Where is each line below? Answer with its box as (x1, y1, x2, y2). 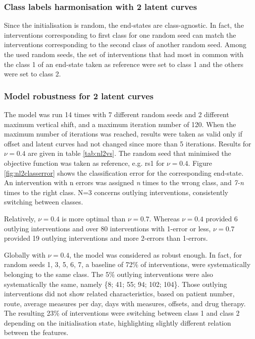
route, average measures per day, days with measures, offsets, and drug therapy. (4, 298, 246, 308)
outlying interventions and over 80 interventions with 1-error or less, (4, 223, 211, 233)
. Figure (188, 157, 212, 168)
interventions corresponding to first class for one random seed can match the (4, 29, 236, 40)
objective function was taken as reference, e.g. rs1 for (4, 157, 164, 168)
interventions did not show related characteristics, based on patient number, (4, 288, 235, 299)
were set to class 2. (4, 68, 61, 79)
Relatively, (4, 213, 36, 223)
